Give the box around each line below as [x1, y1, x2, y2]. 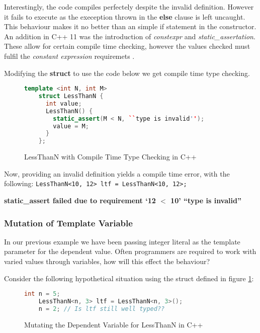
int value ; [45, 100, 82, 107]
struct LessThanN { [38, 93, 104, 100]
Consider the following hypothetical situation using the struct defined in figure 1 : [4, 273, 254, 283]
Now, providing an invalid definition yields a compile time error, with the [4, 168, 230, 179]
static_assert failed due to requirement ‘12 [4, 195, 156, 205]
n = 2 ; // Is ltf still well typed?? [38, 305, 165, 312]
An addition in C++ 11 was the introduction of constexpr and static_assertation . [4, 31, 255, 41]
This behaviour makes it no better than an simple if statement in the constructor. [4, 21, 256, 32]
